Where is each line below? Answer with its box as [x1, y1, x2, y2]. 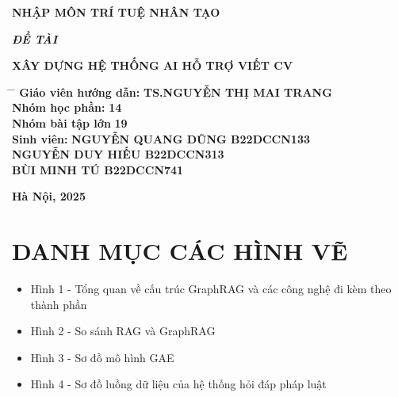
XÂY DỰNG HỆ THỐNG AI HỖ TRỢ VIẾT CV [12, 57, 293, 74]
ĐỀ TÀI [12, 30, 58, 47]
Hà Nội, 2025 [12, 188, 86, 204]
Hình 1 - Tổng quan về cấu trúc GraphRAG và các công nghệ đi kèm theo [30, 281, 392, 297]
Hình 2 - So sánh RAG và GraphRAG [30, 323, 216, 339]
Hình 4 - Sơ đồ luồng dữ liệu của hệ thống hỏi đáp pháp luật [30, 376, 327, 392]
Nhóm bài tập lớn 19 [12, 114, 128, 131]
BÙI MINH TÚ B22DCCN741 [12, 161, 184, 178]
